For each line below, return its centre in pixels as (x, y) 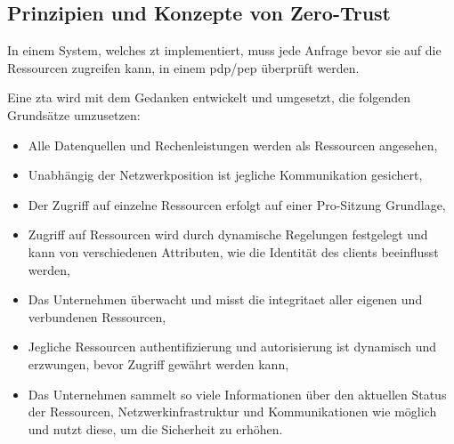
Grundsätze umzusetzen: (74, 114)
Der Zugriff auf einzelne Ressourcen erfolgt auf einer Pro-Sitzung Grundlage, (237, 204)
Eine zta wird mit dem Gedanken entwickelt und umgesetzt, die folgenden (209, 97)
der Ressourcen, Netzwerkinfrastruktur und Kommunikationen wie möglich (232, 412)
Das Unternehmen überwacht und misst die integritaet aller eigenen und (225, 299)
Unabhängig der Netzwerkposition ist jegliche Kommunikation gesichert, (225, 175)
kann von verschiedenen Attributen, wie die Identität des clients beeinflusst (233, 251)
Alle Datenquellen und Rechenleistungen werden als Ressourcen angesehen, (233, 145)
